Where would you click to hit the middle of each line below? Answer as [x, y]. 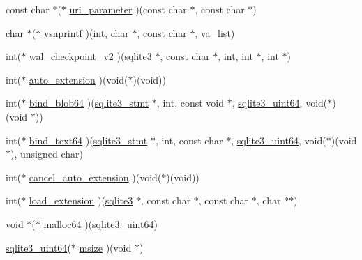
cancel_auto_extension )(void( [95, 177]
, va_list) [215, 32]
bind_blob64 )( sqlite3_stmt [89, 103]
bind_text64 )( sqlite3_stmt [88, 140]
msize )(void [105, 247]
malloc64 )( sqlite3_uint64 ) [100, 223]
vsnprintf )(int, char [86, 32]
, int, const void [190, 103]
